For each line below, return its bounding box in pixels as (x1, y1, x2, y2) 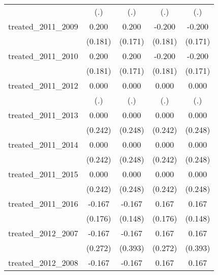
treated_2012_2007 (8, 227, 78, 239)
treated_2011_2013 (8, 109, 78, 121)
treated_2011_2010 (8, 50, 78, 62)
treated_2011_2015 (8, 168, 78, 180)
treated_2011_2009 (8, 20, 78, 32)
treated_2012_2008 (8, 257, 78, 268)
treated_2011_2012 (8, 79, 78, 91)
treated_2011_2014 (8, 139, 78, 150)
